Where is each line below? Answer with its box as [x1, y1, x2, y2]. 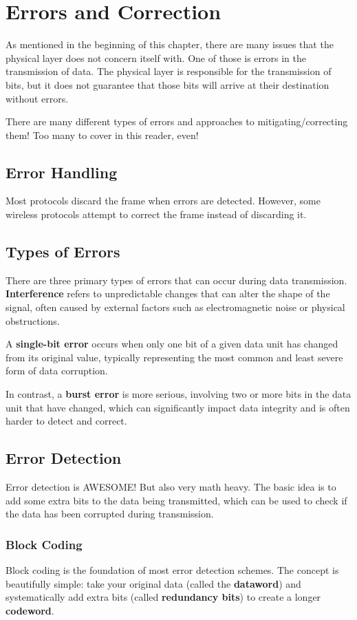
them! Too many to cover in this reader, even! [6, 127, 199, 142]
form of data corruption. [6, 363, 108, 378]
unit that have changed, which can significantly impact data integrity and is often [6, 400, 350, 414]
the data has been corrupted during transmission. [6, 506, 214, 521]
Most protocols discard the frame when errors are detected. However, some [6, 193, 321, 208]
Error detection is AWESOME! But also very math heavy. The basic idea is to [6, 480, 336, 494]
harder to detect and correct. [6, 414, 127, 428]
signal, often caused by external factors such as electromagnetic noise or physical [6, 300, 345, 314]
